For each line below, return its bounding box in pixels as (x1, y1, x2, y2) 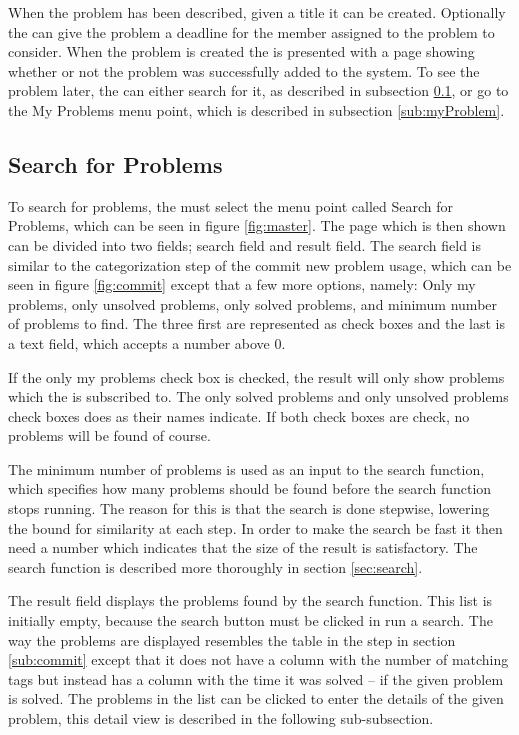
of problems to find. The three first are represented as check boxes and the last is (8, 313, 505, 334)
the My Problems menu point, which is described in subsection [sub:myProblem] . (8, 99, 505, 120)
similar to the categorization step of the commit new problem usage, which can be (8, 254, 512, 275)
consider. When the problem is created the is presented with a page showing (8, 41, 475, 62)
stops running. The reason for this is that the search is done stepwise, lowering (8, 498, 490, 519)
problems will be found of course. (8, 425, 211, 446)
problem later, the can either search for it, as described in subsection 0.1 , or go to (8, 80, 509, 101)
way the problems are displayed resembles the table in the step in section (8, 629, 456, 650)
